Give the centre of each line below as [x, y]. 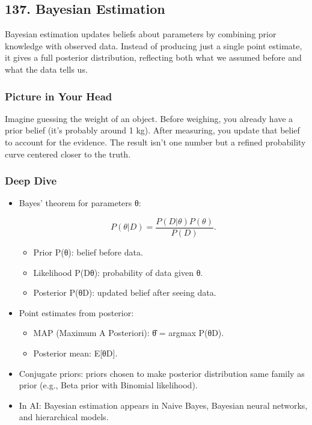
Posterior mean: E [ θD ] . [75, 353]
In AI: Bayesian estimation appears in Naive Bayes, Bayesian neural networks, [163, 405]
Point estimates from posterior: [76, 312]
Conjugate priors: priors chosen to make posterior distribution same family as [162, 373]
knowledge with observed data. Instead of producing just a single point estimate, [154, 45]
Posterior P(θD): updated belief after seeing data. [125, 292]
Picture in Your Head [59, 96]
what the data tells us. [46, 69]
